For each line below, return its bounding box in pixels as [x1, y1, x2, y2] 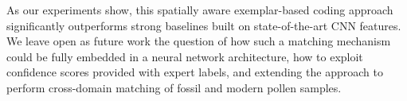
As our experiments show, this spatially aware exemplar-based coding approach [6, 2, 393, 17]
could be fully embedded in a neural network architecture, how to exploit [6, 48, 363, 64]
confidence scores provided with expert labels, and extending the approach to [6, 64, 383, 80]
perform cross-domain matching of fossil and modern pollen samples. [6, 79, 342, 95]
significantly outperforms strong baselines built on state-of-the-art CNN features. [6, 17, 401, 33]
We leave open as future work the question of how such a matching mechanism [6, 33, 391, 49]
